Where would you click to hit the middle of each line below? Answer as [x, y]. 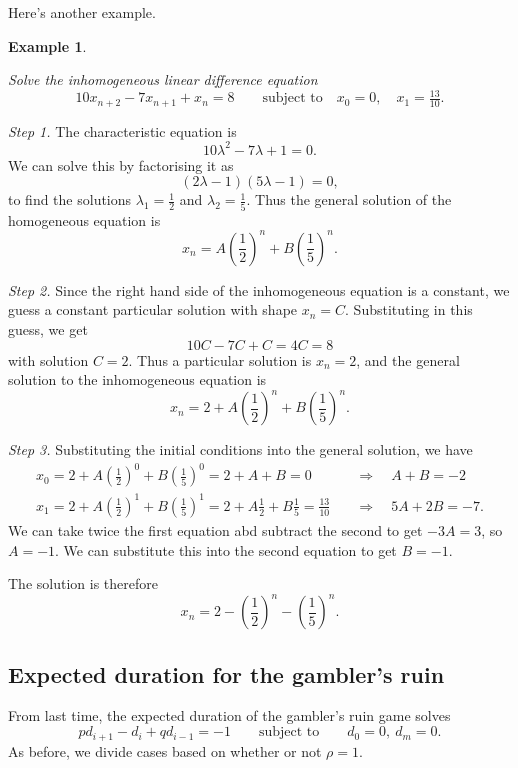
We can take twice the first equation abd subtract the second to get [215, 529]
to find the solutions [70, 199]
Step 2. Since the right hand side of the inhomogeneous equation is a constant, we [259, 289]
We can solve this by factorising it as [121, 164]
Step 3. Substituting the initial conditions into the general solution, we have [240, 449]
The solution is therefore [83, 583]
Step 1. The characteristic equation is [122, 130]
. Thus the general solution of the [349, 199]
